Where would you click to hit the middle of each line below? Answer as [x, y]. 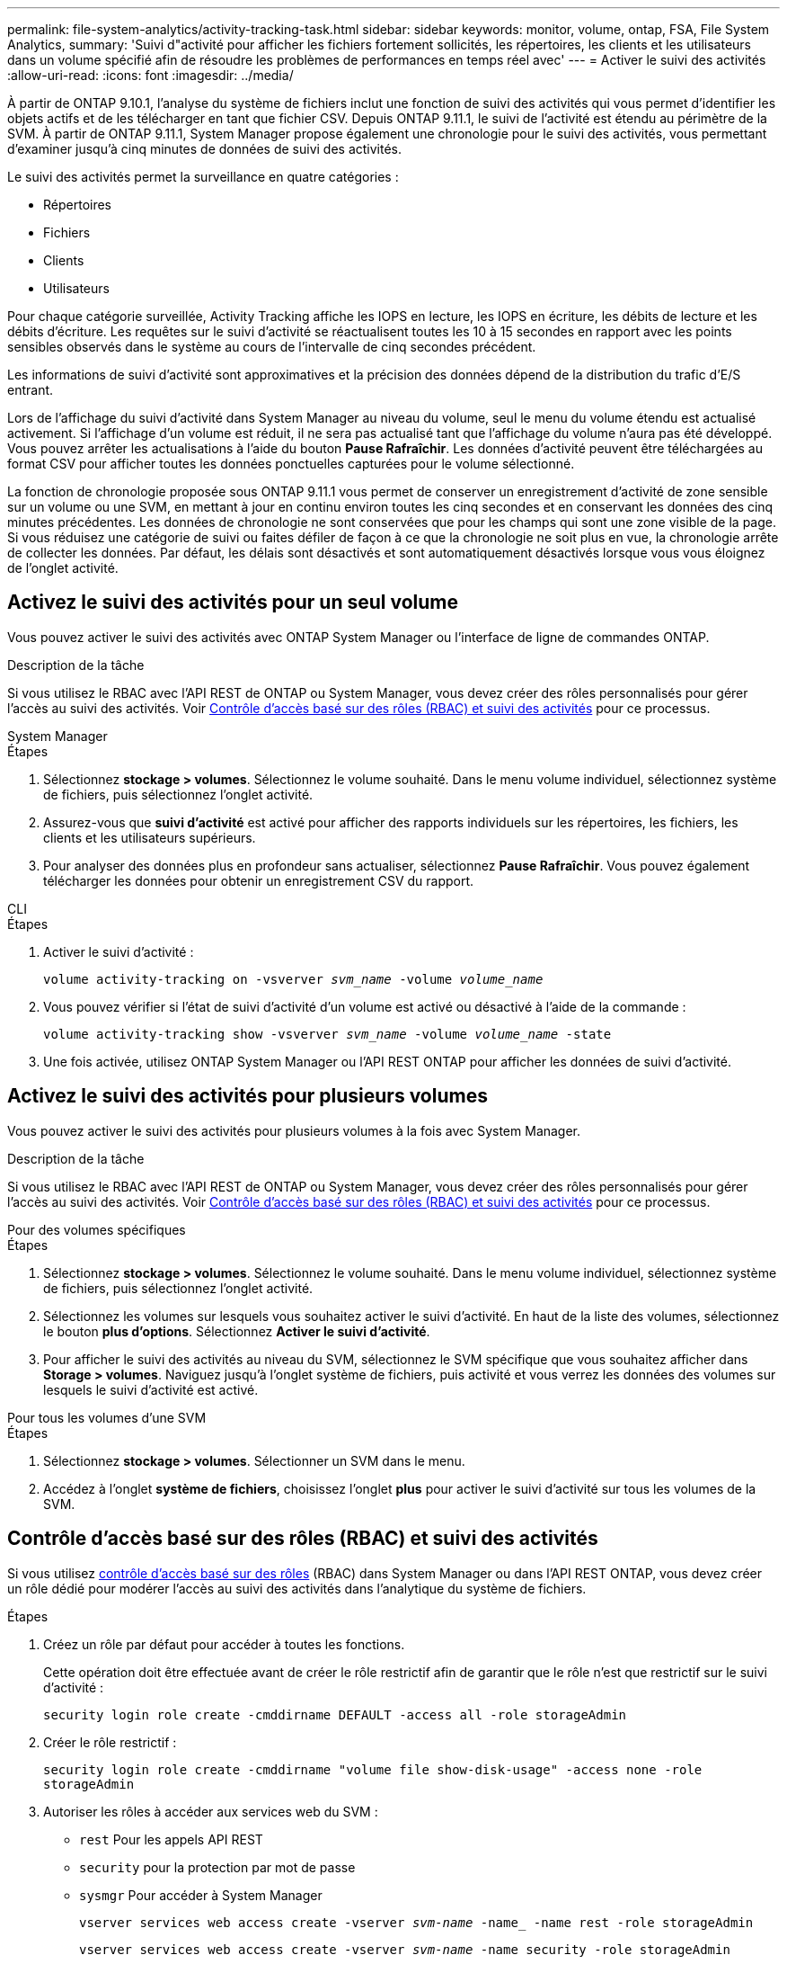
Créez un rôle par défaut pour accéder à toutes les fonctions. [224, 1644]
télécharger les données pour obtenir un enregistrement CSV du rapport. [259, 880]
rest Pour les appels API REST [171, 1839]
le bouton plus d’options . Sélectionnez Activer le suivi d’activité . [237, 1331]
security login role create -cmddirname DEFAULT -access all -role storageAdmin [335, 1714]
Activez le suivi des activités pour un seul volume [233, 603]
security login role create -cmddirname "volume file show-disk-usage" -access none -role [373, 1769]
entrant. [31, 390]
